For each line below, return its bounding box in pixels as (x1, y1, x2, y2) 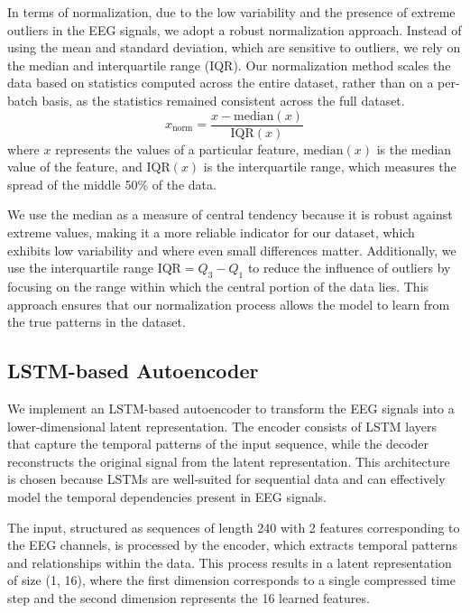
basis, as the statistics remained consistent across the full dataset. (41, 90, 405, 109)
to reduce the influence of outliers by (247, 258, 451, 277)
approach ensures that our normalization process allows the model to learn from (7, 294, 450, 313)
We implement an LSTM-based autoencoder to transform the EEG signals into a (7, 398, 455, 417)
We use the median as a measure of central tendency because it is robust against (7, 205, 453, 224)
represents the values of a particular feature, (55, 139, 300, 158)
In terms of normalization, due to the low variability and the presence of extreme (7, 3, 456, 21)
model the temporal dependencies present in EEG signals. (7, 487, 327, 506)
